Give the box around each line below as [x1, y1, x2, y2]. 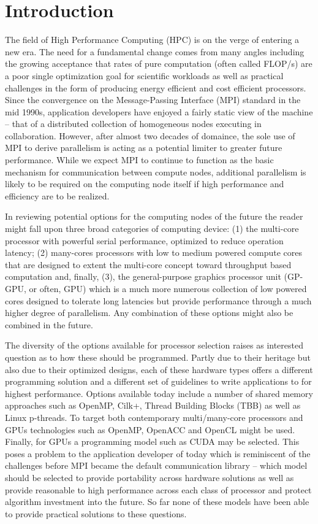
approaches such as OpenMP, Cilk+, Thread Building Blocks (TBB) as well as [5, 399, 301, 412]
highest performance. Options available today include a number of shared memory [5, 387, 313, 399]
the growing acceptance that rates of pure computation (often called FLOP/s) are [5, 57, 312, 70]
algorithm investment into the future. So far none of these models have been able [5, 495, 309, 508]
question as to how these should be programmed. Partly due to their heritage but [5, 350, 311, 363]
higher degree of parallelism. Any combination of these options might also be [5, 306, 293, 319]
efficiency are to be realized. [5, 189, 110, 202]
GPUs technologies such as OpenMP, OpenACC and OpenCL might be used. [5, 423, 295, 436]
